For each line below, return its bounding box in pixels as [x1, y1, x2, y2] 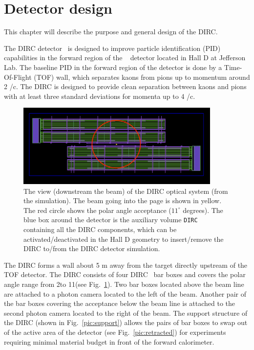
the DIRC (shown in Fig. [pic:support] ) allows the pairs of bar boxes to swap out [4, 317, 248, 327]
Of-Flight [4, 71, 32, 82]
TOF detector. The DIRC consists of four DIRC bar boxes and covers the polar [4, 269, 246, 280]
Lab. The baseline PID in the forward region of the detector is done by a [4, 62, 222, 72]
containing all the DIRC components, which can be [23, 224, 177, 234]
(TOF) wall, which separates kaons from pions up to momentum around [34, 71, 250, 82]
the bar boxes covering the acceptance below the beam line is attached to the [4, 298, 235, 308]
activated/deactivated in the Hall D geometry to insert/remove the [23, 233, 224, 244]
